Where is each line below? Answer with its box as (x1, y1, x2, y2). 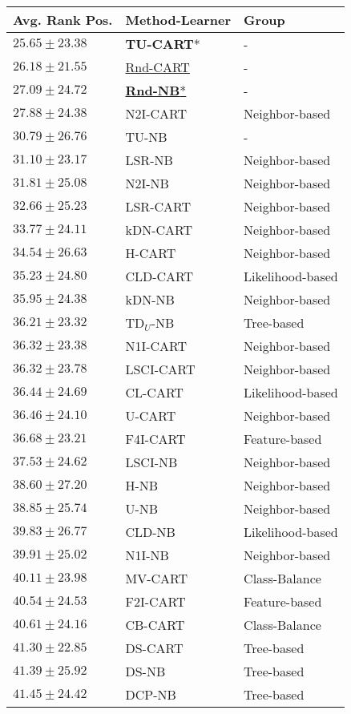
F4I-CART (125, 430, 186, 448)
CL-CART (125, 383, 184, 401)
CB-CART (125, 615, 185, 634)
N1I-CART (125, 337, 188, 355)
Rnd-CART (125, 58, 190, 76)
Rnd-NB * (125, 81, 187, 99)
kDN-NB (125, 290, 175, 309)
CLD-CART (125, 267, 194, 285)
